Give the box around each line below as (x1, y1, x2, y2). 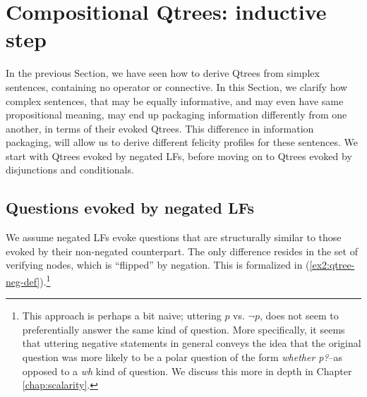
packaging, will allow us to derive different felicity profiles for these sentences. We (6, 135, 359, 149)
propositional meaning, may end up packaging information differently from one (6, 107, 347, 122)
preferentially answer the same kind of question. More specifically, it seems (22, 322, 345, 336)
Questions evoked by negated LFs (6, 197, 255, 219)
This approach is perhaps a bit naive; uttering (22, 308, 222, 323)
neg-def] (6, 274, 40, 288)
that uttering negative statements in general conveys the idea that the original (22, 336, 361, 350)
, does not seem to (259, 308, 339, 323)
